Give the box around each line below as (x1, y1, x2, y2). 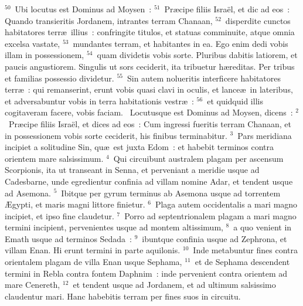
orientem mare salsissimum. (5, 152, 104, 164)
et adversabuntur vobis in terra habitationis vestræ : (5, 94, 194, 107)
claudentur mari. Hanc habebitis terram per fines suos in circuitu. (5, 290, 241, 302)
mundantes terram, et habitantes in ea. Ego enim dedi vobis (73, 37, 288, 49)
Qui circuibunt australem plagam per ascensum (113, 152, 284, 164)
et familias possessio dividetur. (5, 72, 114, 84)
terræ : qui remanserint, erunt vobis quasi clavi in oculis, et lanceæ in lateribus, (5, 83, 293, 96)
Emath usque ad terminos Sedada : (5, 232, 132, 244)
